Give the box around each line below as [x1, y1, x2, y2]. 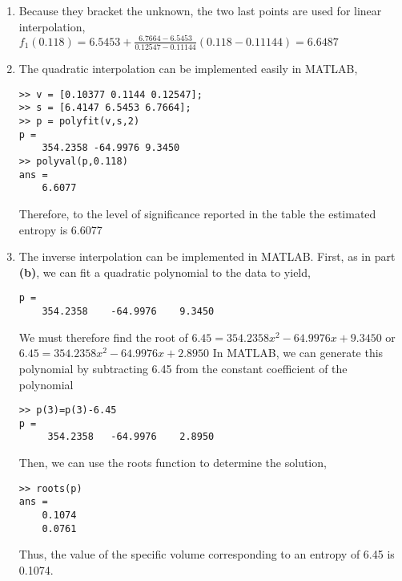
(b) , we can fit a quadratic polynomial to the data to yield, [18, 263, 311, 280]
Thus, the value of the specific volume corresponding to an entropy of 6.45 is [18, 546, 395, 563]
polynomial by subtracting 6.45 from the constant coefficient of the [18, 360, 348, 376]
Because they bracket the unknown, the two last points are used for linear [18, 2, 382, 19]
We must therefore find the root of [18, 328, 188, 345]
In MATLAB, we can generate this [212, 344, 384, 361]
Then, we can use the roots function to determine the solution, [18, 454, 327, 471]
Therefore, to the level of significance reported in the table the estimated [18, 205, 376, 222]
